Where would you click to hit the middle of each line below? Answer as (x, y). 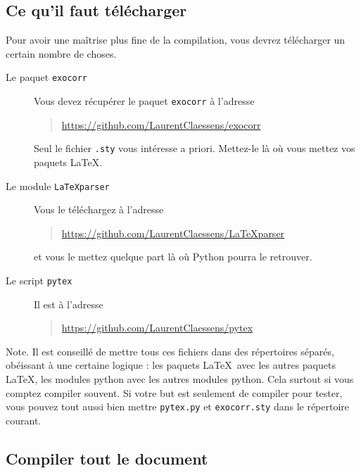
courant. (24, 420)
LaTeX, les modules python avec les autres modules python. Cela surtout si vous (180, 379)
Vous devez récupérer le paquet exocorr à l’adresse (144, 101)
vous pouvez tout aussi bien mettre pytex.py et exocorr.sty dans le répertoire (178, 406)
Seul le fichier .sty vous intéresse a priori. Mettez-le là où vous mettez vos (195, 148)
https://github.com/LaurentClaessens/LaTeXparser (173, 233)
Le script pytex (39, 280)
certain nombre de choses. (61, 53)
